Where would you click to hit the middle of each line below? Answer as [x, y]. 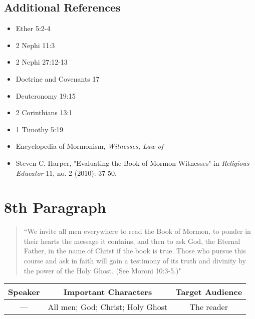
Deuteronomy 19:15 [46, 95]
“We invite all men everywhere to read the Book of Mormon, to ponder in [137, 231]
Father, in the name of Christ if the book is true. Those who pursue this [135, 251]
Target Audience [209, 292]
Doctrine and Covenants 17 [58, 78]
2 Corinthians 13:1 [44, 112]
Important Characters [108, 292]
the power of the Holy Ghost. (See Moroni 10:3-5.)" [102, 270]
